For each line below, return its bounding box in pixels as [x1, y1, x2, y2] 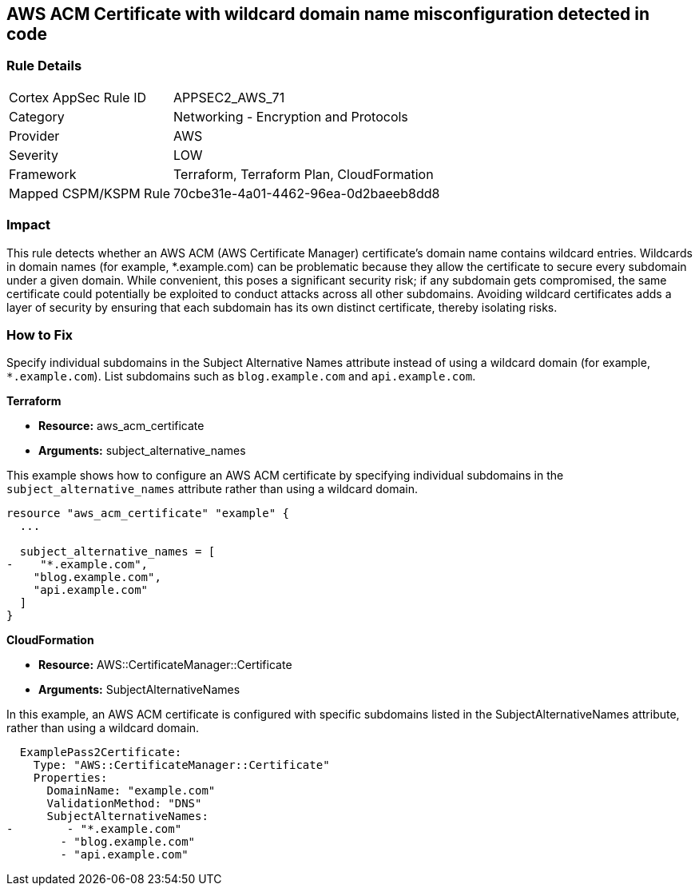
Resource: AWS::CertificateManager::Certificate [38, 658, 292, 672]
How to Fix [6, 326, 73, 343]
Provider [9, 127, 60, 144]
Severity [9, 146, 58, 163]
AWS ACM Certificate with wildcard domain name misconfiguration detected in [6, 4, 650, 24]
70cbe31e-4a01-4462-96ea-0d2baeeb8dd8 [173, 185, 440, 201]
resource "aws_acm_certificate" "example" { [6, 507, 290, 520]
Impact [6, 217, 51, 233]
